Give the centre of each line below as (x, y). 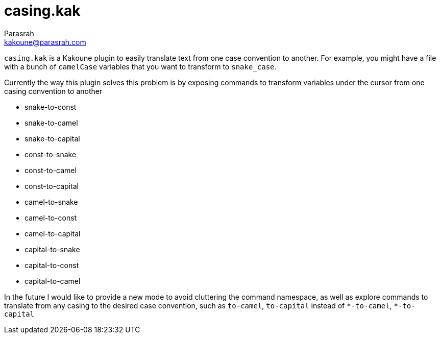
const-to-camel (51, 170)
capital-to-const (52, 265)
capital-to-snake (52, 249)
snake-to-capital (52, 138)
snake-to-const (51, 107)
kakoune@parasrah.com (45, 42)
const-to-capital (52, 186)
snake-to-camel (51, 123)
